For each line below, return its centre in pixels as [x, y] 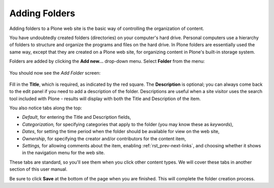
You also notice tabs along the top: [46, 108]
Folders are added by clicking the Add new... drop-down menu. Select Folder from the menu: [107, 61]
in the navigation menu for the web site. [63, 153]
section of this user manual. [39, 169]
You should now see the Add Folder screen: [55, 73]
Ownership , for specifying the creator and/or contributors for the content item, [104, 138]
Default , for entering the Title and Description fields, [77, 117]
